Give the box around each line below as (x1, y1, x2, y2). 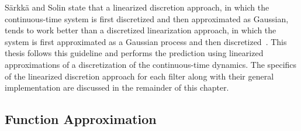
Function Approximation (5, 110, 157, 128)
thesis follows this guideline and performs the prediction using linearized (5, 47, 264, 59)
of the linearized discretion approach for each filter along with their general (5, 70, 274, 82)
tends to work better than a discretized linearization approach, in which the (5, 24, 276, 36)
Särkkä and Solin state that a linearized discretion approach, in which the (5, 1, 269, 13)
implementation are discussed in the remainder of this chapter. (5, 81, 229, 94)
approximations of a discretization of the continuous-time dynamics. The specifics (5, 58, 297, 70)
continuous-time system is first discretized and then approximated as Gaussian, (5, 12, 289, 25)
